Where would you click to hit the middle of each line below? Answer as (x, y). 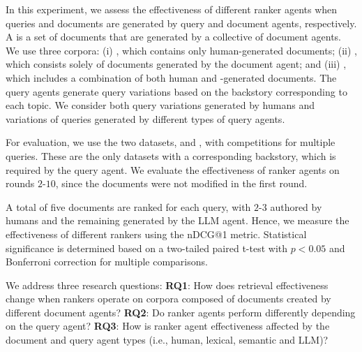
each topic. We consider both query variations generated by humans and (160, 105)
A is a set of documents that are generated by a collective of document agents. (173, 37)
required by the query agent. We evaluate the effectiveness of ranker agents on (173, 169)
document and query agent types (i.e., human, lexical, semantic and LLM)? (167, 340)
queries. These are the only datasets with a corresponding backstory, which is (171, 155)
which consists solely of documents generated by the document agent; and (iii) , (176, 64)
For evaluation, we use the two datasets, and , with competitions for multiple (171, 142)
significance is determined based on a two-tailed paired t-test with (147, 248)
